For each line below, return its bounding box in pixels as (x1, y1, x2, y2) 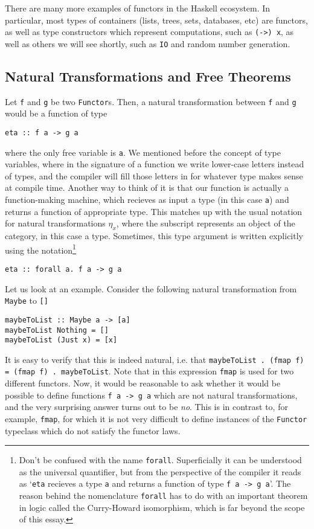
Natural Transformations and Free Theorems (5, 66, 291, 85)
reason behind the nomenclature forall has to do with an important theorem (19, 489, 308, 502)
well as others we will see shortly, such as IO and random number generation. (5, 37, 290, 50)
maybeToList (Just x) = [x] (5, 336, 118, 345)
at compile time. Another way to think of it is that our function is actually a (5, 181, 289, 194)
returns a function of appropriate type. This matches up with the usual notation (5, 205, 303, 217)
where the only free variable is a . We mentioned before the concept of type (5, 146, 281, 158)
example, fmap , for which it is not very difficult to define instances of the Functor (5, 412, 307, 425)
